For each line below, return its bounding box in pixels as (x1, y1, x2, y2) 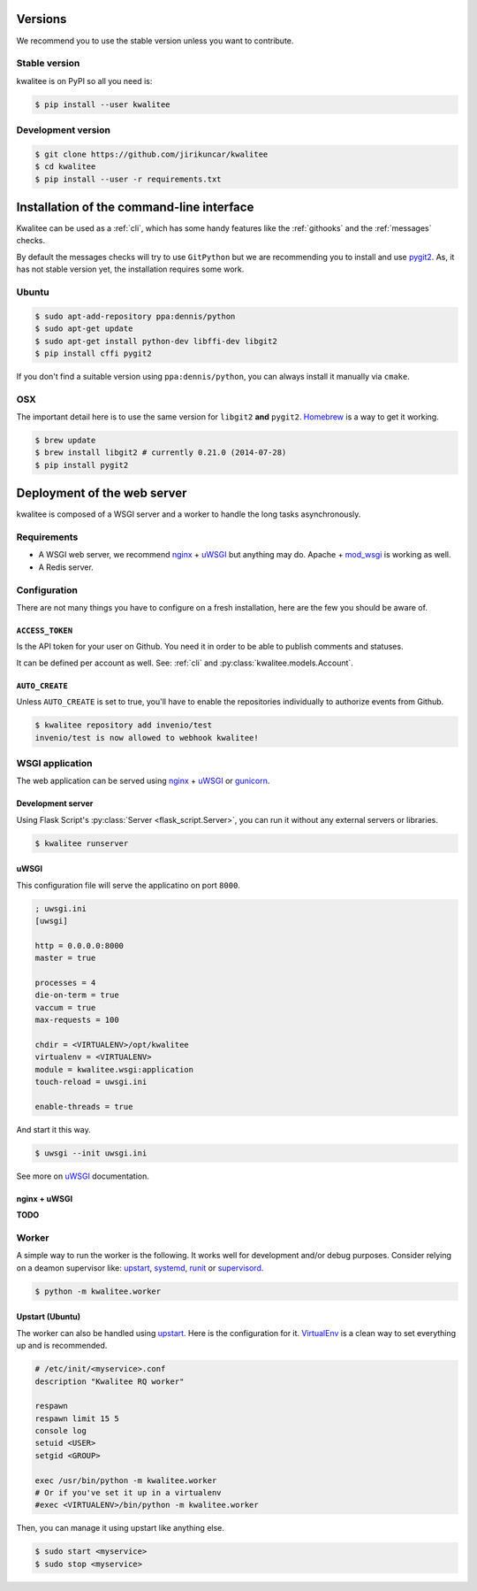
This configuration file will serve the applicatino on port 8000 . (16, 880, 240, 890)
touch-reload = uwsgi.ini (34, 1077, 148, 1088)
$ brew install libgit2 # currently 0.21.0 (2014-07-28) (34, 448, 287, 457)
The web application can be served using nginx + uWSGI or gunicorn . (16, 775, 270, 787)
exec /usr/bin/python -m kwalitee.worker (34, 1475, 217, 1486)
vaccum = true (34, 1003, 96, 1012)
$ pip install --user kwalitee (34, 99, 171, 110)
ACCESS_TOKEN (16, 626, 73, 636)
